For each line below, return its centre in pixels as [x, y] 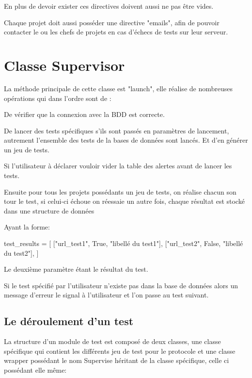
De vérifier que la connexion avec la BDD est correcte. [84, 114]
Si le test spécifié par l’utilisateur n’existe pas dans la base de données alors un [121, 285]
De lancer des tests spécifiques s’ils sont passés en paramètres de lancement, [117, 130]
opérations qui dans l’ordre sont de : [58, 98]
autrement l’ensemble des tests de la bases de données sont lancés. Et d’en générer [126, 140]
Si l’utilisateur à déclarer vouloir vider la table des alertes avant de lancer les [118, 166]
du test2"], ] [21, 253]
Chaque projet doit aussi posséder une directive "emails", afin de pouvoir [112, 22]
